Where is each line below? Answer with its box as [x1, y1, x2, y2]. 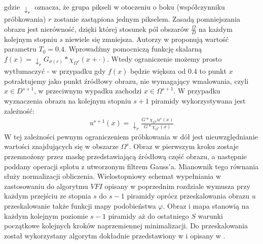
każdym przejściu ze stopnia [4, 190, 91, 201]
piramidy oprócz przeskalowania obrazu [127, 190, 250, 201]
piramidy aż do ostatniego [108, 210, 189, 221]
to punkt [199, 66, 227, 76]
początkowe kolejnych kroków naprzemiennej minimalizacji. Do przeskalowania [4, 220, 248, 231]
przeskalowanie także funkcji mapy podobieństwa [4, 200, 156, 211]
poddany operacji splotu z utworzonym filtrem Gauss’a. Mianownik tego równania [4, 161, 259, 171]
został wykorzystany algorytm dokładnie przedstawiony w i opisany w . [4, 230, 226, 240]
